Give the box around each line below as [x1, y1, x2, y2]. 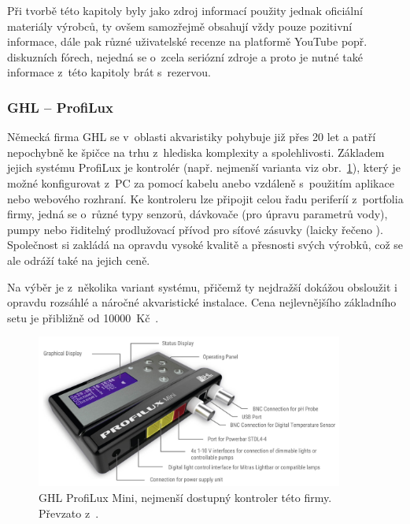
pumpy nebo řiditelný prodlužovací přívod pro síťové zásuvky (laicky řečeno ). [7, 221, 383, 237]
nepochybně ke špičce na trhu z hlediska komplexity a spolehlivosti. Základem [7, 143, 385, 160]
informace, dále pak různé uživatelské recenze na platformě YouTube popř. [7, 33, 368, 50]
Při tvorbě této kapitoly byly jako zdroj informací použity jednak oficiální [7, 2, 363, 18]
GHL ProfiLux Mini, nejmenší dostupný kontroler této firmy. [39, 489, 332, 505]
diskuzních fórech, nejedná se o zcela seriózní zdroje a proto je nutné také [7, 48, 363, 65]
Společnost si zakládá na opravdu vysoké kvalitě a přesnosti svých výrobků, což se [7, 236, 404, 253]
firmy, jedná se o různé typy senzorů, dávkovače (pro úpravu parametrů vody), [7, 206, 388, 222]
